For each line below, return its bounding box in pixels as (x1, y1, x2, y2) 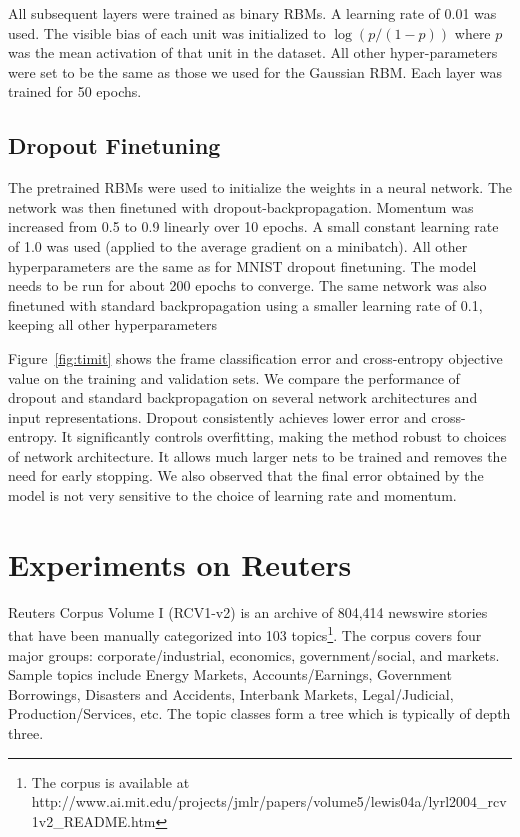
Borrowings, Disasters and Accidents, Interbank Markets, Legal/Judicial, (8, 683, 454, 704)
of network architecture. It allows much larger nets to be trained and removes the (8, 445, 507, 466)
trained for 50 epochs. (8, 81, 142, 102)
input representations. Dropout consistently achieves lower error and (8, 406, 427, 427)
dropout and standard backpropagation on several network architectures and (8, 387, 478, 408)
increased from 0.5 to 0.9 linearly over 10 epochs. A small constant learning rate (8, 216, 499, 237)
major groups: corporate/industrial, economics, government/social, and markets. (8, 644, 500, 665)
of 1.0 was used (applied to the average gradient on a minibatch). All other (8, 235, 468, 256)
